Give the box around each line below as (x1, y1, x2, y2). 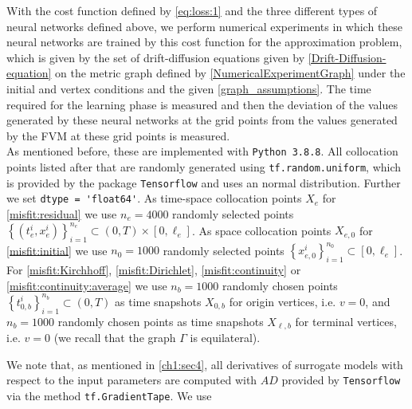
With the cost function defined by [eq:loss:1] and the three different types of (6, 2, 378, 18)
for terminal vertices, (295, 313, 397, 329)
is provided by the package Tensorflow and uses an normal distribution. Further (6, 174, 401, 191)
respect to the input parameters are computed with (6, 372, 257, 388)
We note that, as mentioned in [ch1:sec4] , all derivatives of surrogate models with (6, 356, 403, 372)
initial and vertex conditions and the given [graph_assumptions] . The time (6, 80, 371, 96)
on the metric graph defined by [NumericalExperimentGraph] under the (55, 65, 406, 81)
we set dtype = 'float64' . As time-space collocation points (6, 190, 302, 206)
